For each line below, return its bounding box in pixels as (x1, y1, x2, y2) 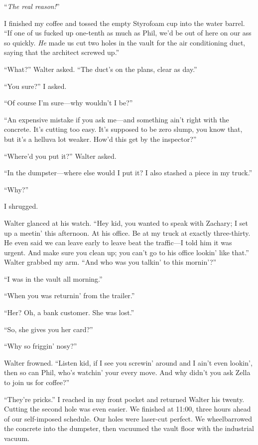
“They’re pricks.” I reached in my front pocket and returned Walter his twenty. (4, 394, 245, 404)
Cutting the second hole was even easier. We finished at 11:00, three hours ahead (4, 404, 251, 414)
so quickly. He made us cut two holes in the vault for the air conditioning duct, (4, 37, 246, 47)
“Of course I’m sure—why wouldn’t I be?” (4, 97, 133, 108)
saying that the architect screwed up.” (4, 47, 120, 57)
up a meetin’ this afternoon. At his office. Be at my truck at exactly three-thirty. (4, 227, 251, 238)
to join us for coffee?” (4, 377, 70, 388)
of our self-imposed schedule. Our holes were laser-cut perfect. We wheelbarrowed (4, 413, 253, 424)
